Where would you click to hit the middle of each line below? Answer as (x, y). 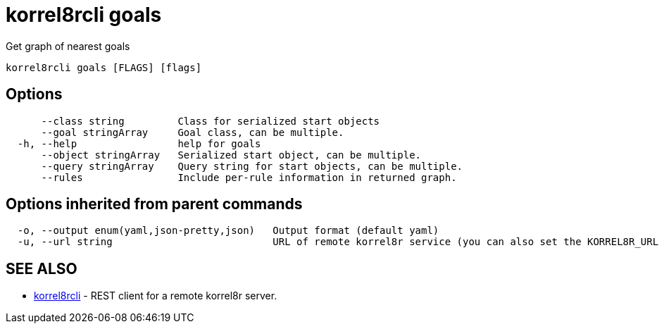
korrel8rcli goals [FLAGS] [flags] (104, 67)
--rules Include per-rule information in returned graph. (249, 177)
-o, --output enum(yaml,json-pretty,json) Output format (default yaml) (228, 231)
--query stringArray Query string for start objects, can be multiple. (252, 166)
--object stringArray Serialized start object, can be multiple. (231, 155)
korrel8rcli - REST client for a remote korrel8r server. (156, 296)
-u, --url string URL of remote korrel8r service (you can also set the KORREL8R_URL (338, 242)
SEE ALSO (42, 268)
